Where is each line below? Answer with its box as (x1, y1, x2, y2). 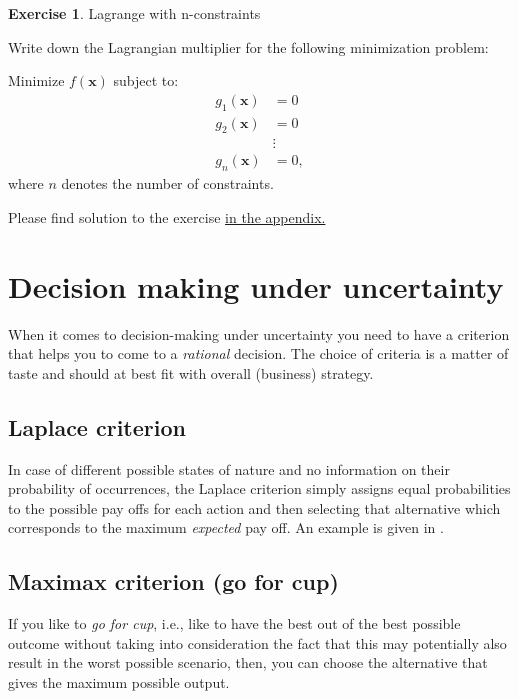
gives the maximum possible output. (8, 671, 230, 692)
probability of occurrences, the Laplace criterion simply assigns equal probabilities (8, 478, 511, 499)
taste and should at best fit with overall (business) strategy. (8, 362, 374, 383)
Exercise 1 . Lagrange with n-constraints (8, 3, 261, 23)
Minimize (8, 70, 65, 91)
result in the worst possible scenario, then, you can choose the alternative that (8, 652, 488, 673)
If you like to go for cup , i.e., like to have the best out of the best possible (8, 613, 461, 634)
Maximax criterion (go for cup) (8, 566, 339, 597)
